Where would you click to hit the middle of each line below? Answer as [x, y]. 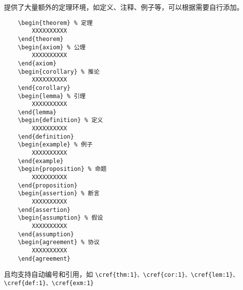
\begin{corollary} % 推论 [59, 72]
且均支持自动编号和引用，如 [48, 274]
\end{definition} [46, 136]
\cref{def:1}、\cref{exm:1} [49, 283]
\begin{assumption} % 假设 [60, 218]
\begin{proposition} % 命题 [62, 169]
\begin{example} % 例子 [55, 145]
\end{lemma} [37, 112]
